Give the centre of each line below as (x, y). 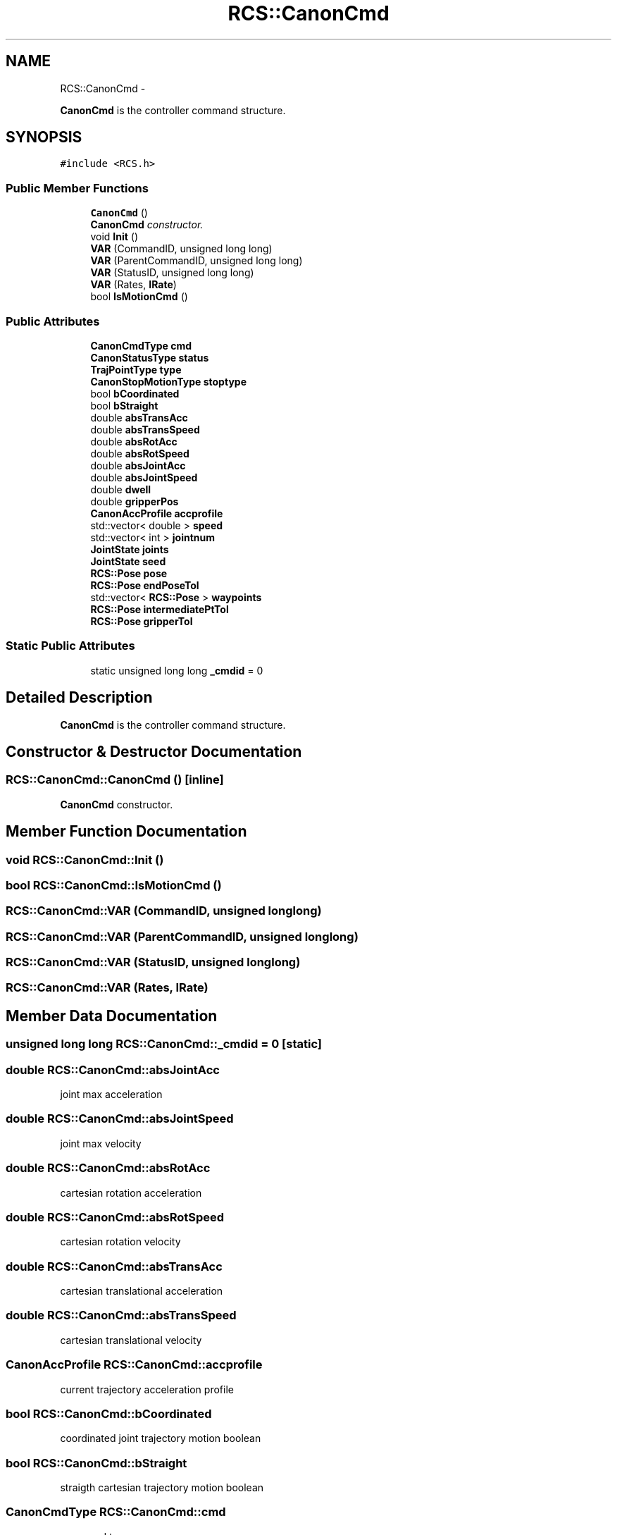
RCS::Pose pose (129, 573)
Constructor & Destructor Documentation (154, 751)
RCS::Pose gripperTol (142, 621)
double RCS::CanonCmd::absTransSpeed (121, 1315)
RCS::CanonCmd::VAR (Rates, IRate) (107, 988)
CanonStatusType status (150, 357)
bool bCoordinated (135, 393)
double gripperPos (135, 501)
